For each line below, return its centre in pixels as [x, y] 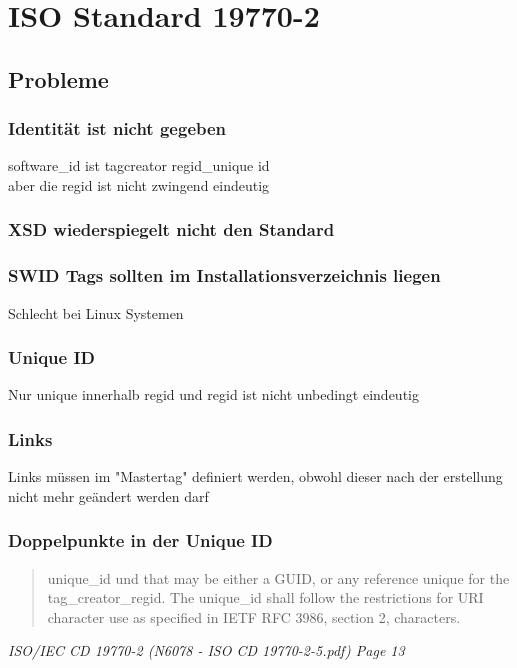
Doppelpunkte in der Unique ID [140, 540]
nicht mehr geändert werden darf [108, 495]
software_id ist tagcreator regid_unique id [139, 165]
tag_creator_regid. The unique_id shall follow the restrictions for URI [265, 597]
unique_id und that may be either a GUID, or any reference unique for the [278, 577]
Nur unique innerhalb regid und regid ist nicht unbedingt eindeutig [213, 394]
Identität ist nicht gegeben [117, 128]
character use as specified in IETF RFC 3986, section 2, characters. [254, 616]
